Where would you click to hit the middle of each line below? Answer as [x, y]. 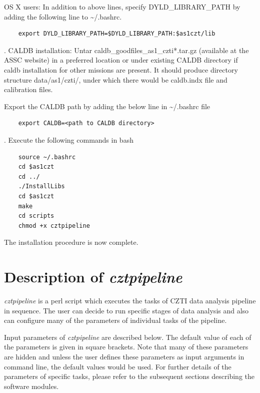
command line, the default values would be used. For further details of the [118, 366]
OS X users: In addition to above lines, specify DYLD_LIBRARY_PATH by [122, 7]
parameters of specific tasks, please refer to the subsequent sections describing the [129, 376]
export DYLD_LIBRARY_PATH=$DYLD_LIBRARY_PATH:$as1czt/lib [117, 34]
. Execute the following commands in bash [69, 139]
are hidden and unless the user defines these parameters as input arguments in [124, 356]
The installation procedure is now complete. [71, 242]
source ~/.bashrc [47, 157]
